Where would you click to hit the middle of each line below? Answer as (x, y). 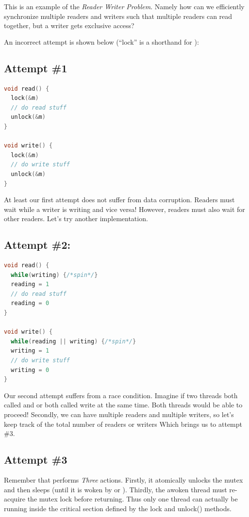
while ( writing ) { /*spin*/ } (54, 275)
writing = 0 (30, 370)
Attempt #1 (36, 68)
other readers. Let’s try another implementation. (76, 218)
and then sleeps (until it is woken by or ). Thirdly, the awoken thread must (116, 489)
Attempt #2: (37, 245)
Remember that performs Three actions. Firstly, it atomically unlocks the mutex (124, 479)
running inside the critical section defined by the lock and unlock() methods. (118, 508)
